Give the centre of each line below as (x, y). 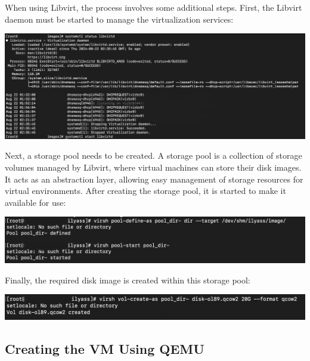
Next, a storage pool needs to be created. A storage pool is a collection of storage (154, 155)
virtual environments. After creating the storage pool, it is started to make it (145, 191)
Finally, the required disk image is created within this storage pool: (128, 280)
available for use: (35, 202)
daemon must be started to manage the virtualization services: (119, 19)
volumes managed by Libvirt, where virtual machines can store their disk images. (153, 167)
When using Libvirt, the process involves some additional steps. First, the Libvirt (154, 7)
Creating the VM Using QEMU (105, 348)
